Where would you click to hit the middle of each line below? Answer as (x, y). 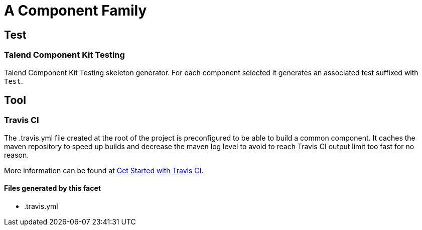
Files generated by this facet (52, 188)
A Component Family (76, 11)
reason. (17, 155)
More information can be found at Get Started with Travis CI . (104, 170)
